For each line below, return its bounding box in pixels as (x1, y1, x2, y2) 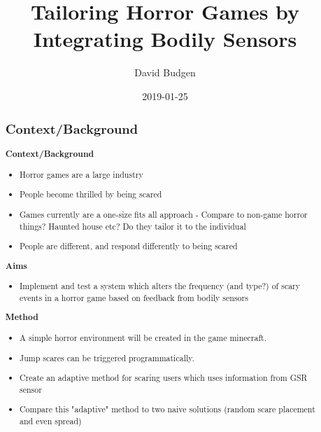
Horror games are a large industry (20, 168, 143, 180)
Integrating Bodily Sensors (33, 25, 297, 53)
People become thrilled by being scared (20, 188, 162, 200)
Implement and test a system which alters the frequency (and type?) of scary (20, 280, 301, 292)
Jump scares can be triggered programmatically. (20, 351, 194, 363)
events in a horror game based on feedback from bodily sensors (20, 291, 248, 303)
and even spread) (20, 414, 82, 426)
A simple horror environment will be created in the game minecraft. (20, 331, 267, 343)
